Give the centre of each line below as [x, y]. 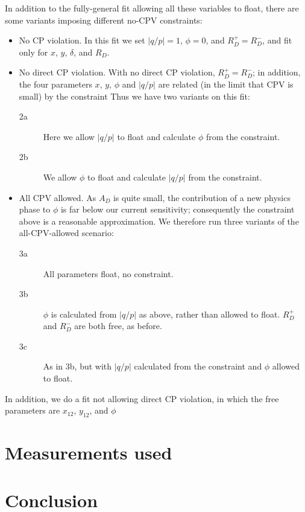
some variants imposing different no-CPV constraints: [104, 20]
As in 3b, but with [77, 366]
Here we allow [69, 136]
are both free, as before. [118, 326]
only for [33, 52]
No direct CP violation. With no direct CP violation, [117, 72]
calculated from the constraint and [198, 366]
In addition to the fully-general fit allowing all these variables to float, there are [152, 8]
